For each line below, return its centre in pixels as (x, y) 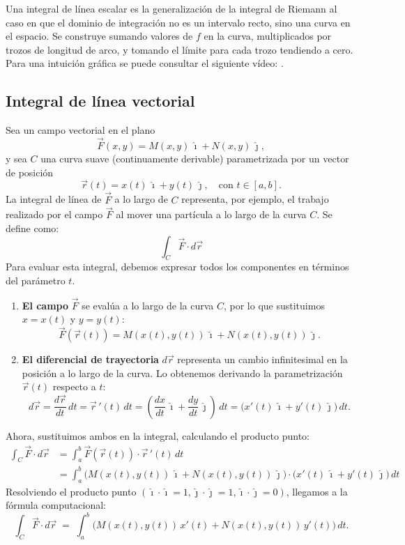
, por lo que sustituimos (274, 305)
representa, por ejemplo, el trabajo (255, 199)
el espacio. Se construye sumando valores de (99, 36)
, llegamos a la (317, 491)
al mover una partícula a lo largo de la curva (211, 214)
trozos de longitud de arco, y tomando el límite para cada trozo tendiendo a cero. (179, 49)
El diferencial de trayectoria (90, 359)
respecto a (74, 386)
